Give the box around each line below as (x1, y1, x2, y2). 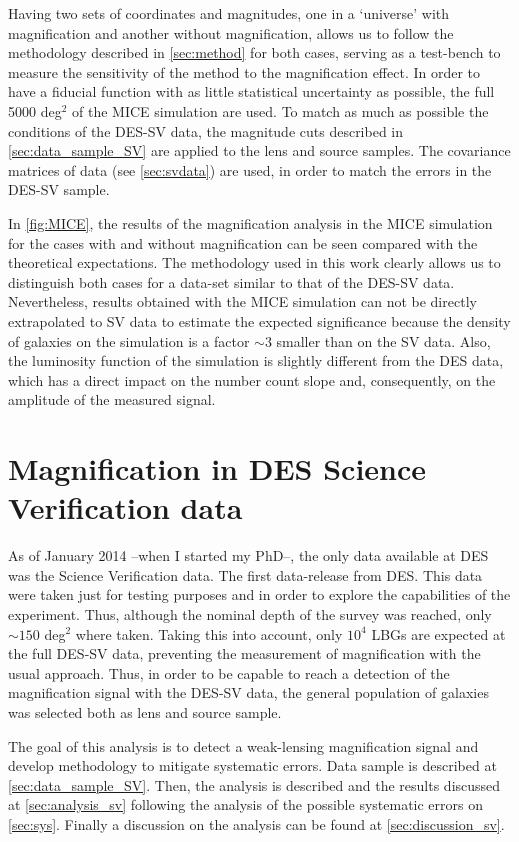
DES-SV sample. (8, 179, 110, 200)
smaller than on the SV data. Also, (276, 330, 491, 351)
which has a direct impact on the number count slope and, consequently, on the (8, 369, 496, 390)
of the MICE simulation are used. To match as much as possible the (72, 100, 489, 121)
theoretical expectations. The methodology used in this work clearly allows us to (8, 252, 501, 273)
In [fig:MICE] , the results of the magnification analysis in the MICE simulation (8, 212, 493, 233)
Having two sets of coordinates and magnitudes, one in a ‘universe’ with (8, 3, 450, 23)
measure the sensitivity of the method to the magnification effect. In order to (8, 61, 481, 82)
